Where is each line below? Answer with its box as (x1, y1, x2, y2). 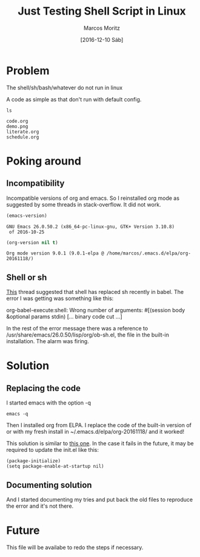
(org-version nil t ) (6, 239, 59, 245)
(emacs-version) (6, 213, 47, 219)
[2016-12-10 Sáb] (80, 36, 124, 43)
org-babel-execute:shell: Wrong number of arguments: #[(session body (6, 307, 185, 314)
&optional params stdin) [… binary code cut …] (6, 313, 122, 320)
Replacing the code (6, 383, 81, 393)
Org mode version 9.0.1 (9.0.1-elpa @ (6, 250, 104, 256)
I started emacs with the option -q (6, 399, 91, 406)
